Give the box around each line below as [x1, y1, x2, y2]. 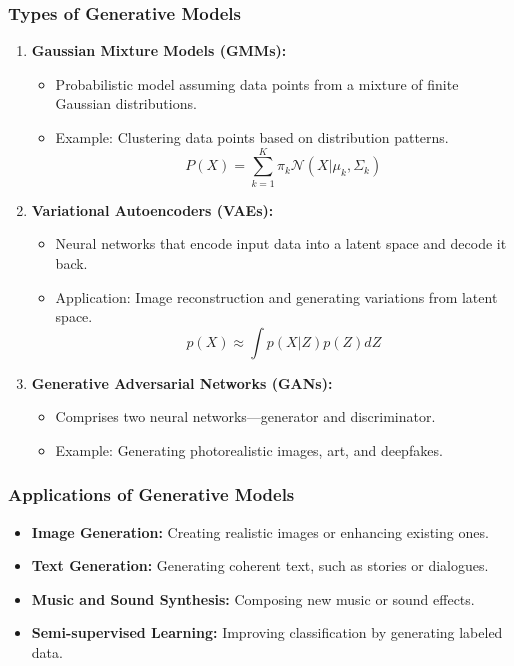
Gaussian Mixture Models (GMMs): [31, 40, 287, 61]
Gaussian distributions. [55, 93, 197, 114]
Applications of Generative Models [8, 482, 295, 507]
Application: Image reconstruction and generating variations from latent [55, 286, 498, 307]
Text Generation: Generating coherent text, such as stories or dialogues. [31, 555, 489, 576]
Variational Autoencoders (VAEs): [31, 199, 274, 220]
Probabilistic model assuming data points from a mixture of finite [55, 73, 459, 94]
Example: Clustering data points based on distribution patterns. [55, 127, 449, 147]
